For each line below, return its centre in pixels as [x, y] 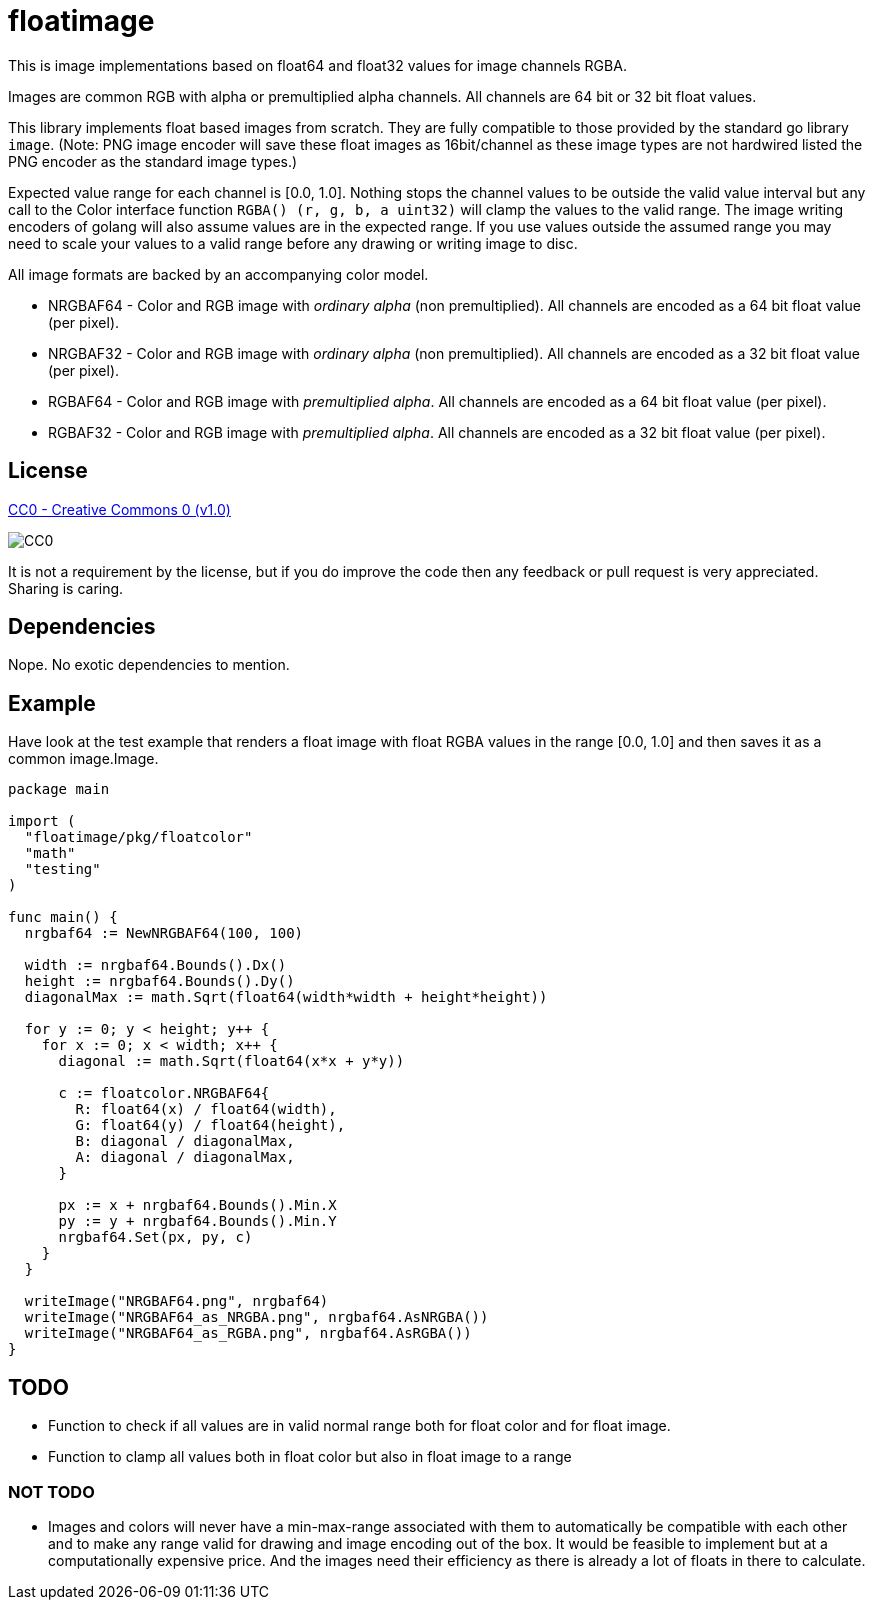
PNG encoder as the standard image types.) [153, 161]
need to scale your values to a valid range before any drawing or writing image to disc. [293, 243]
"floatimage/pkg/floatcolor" [138, 837]
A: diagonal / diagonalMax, [185, 1157]
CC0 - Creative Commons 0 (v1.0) [119, 509]
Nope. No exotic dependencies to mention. [149, 665]
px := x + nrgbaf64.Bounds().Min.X [197, 1205]
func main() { [63, 917]
